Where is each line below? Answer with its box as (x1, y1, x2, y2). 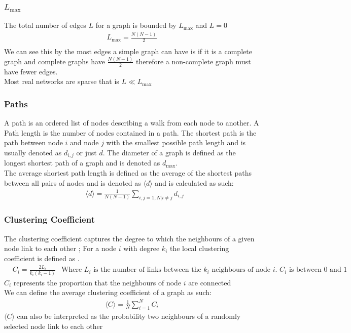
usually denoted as (4, 147, 62, 157)
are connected (188, 277, 231, 287)
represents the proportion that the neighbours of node (13, 277, 182, 287)
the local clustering (169, 243, 229, 254)
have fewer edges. (4, 66, 58, 76)
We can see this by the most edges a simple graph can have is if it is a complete (4, 46, 252, 57)
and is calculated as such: (155, 177, 234, 188)
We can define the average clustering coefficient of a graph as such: (4, 287, 212, 298)
